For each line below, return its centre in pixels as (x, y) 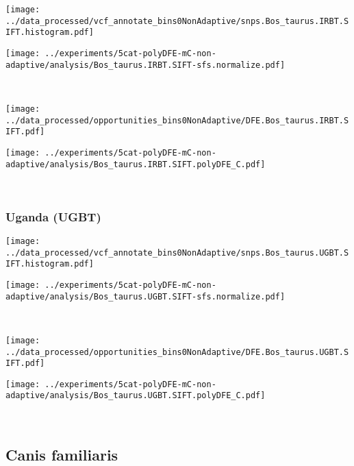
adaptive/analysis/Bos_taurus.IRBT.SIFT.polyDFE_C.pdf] (136, 164)
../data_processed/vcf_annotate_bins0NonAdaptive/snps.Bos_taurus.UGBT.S (177, 253)
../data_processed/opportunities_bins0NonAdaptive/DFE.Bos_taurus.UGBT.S (177, 352)
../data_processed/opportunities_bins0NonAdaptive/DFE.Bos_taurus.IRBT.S (177, 120)
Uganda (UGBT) (53, 216)
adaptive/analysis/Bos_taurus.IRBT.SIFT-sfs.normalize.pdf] (146, 65)
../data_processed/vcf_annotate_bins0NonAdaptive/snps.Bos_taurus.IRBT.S (177, 21)
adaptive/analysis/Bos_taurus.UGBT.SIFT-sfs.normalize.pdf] (146, 296)
